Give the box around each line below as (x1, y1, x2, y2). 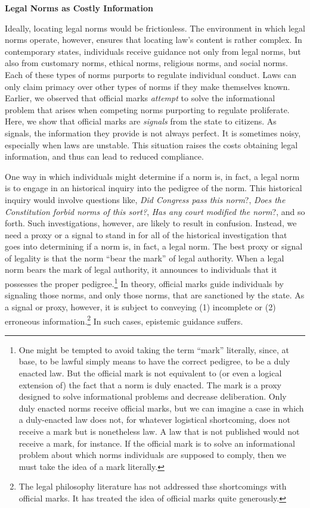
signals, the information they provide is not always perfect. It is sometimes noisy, (5, 126, 301, 139)
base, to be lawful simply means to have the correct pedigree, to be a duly (18, 355, 290, 367)
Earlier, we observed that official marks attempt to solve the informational (5, 92, 275, 104)
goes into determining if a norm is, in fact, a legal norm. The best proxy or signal (5, 240, 303, 253)
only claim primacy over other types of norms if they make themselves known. (5, 80, 290, 92)
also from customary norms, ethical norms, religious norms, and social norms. (5, 57, 288, 69)
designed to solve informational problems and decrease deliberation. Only (18, 390, 287, 403)
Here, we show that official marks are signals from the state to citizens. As (5, 115, 277, 127)
